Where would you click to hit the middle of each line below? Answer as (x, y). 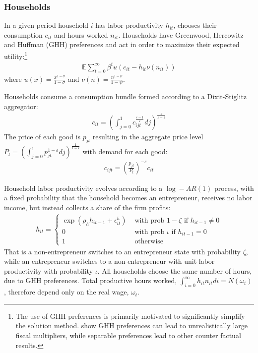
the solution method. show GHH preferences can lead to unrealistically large (132, 325)
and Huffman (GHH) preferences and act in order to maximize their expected (122, 44)
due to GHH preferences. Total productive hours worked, (91, 280)
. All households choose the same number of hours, (175, 270)
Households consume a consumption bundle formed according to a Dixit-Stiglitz (126, 96)
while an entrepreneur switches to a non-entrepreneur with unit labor (109, 261)
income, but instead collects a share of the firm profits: (87, 207)
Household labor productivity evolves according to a (83, 188)
